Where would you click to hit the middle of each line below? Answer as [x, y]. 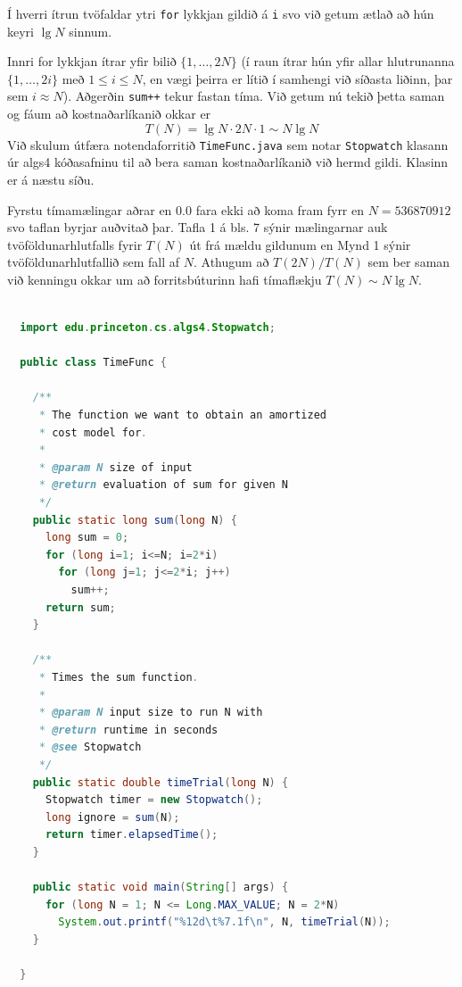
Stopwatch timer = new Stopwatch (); [154, 800]
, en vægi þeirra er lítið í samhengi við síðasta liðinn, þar [297, 78]
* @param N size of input [115, 467]
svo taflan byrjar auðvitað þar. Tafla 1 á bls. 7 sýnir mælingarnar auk [198, 227]
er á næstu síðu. [51, 179]
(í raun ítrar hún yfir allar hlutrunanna [348, 61]
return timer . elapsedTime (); [132, 835]
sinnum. [91, 31]
